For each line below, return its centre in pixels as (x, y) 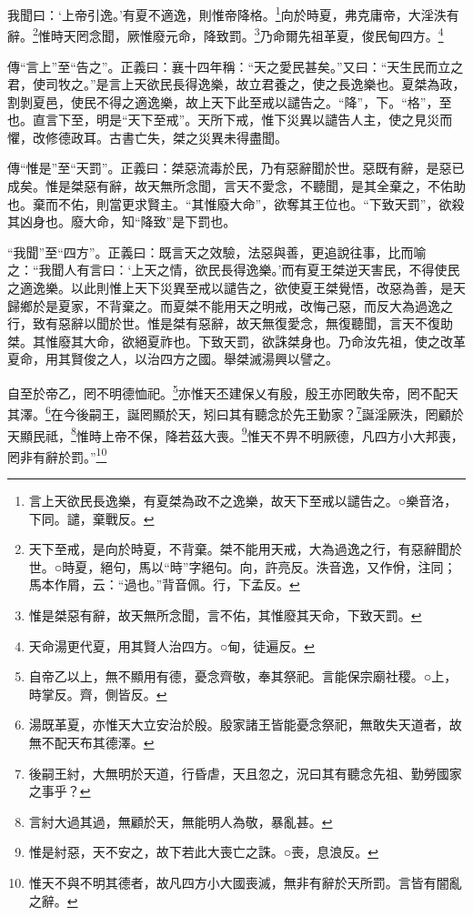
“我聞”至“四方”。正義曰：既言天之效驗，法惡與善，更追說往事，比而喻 (217, 252)
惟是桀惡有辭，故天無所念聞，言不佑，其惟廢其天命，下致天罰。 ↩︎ (225, 614)
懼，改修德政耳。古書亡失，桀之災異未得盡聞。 (147, 137)
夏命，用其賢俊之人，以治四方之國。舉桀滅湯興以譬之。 (173, 359)
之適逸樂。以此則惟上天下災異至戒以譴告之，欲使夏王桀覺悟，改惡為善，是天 (236, 288)
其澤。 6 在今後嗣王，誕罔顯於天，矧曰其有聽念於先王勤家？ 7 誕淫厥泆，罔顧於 (236, 413)
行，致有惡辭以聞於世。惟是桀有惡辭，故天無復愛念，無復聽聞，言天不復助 (230, 323)
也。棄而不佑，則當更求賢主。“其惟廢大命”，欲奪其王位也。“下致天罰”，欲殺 (236, 203)
